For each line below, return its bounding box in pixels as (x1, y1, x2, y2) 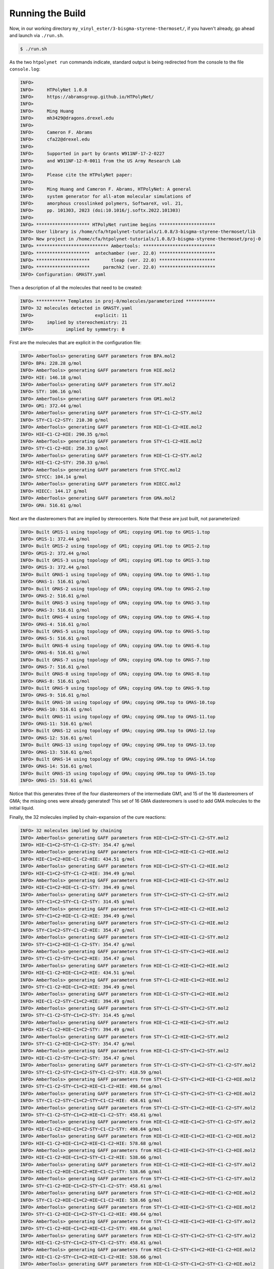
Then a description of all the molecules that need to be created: (9, 284, 143, 290)
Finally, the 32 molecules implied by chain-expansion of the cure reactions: (9, 814, 167, 820)
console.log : (9, 66, 41, 72)
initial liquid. (9, 805, 35, 811)
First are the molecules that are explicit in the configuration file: (9, 340, 142, 346)
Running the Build (9, 8, 86, 19)
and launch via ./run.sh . (9, 32, 64, 38)
